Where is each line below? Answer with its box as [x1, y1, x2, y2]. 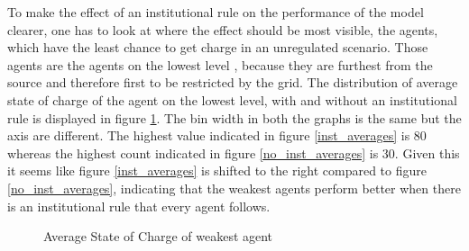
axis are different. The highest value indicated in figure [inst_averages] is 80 [7, 126, 427, 145]
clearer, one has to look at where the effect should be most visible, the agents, [7, 20, 438, 39]
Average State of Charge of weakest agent [43, 227, 273, 246]
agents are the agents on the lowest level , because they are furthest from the [7, 55, 433, 74]
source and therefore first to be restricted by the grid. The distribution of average [7, 73, 458, 92]
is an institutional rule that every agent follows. [7, 196, 271, 215]
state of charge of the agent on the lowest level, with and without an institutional [7, 90, 457, 109]
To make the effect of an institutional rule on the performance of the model [7, 3, 424, 21]
